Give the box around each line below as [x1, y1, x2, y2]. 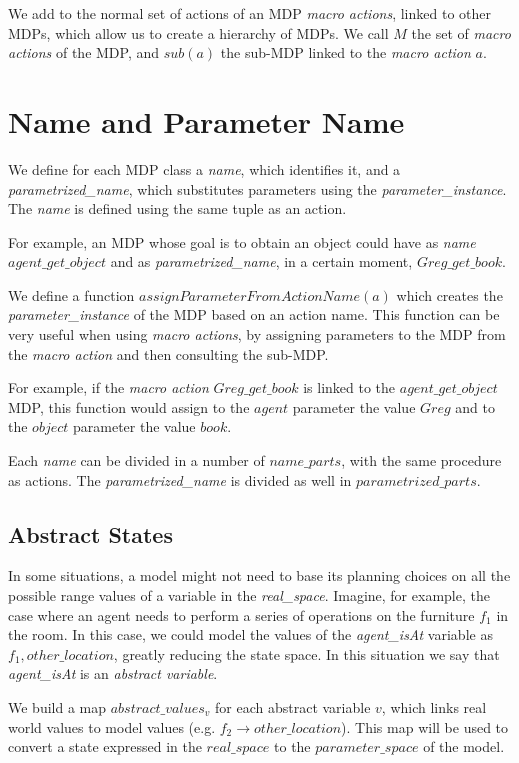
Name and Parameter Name [8, 100, 405, 141]
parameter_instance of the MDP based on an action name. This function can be [8, 304, 500, 325]
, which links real [381, 696, 487, 717]
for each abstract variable [215, 696, 371, 717]
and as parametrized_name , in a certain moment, [110, 251, 413, 272]
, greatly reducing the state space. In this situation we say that [113, 643, 500, 664]
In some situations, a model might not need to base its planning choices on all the [8, 565, 511, 586]
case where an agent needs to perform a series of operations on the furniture [8, 604, 475, 625]
